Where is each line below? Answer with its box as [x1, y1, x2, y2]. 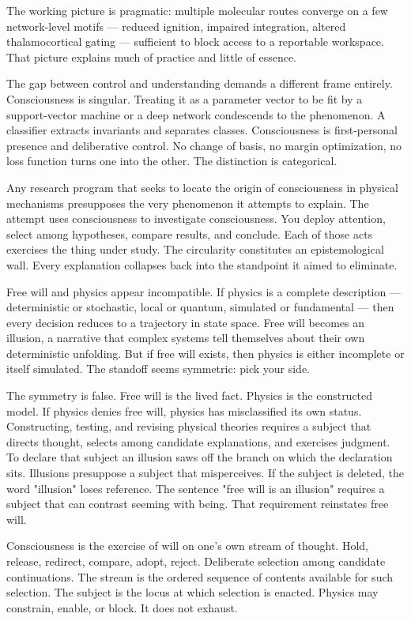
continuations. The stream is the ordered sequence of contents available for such [6, 568, 394, 585]
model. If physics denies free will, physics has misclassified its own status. [6, 402, 362, 419]
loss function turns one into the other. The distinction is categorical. [6, 152, 337, 169]
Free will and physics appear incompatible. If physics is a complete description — [6, 283, 401, 299]
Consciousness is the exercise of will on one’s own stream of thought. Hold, [6, 537, 368, 554]
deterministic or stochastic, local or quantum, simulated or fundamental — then [6, 299, 394, 315]
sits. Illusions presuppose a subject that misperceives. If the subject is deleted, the [6, 465, 404, 481]
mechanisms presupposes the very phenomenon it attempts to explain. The [6, 194, 369, 211]
